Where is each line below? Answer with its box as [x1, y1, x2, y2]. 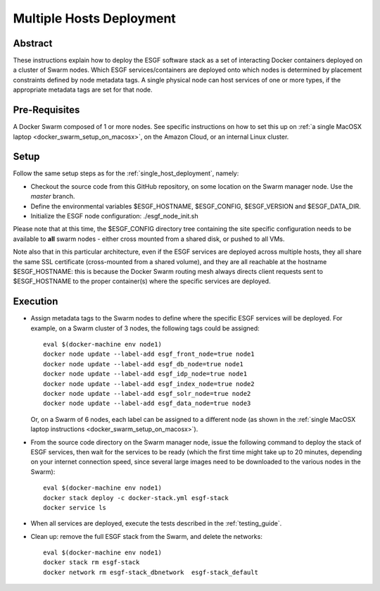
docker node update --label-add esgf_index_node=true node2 [43, 380, 255, 387]
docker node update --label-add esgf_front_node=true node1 [43, 350, 255, 359]
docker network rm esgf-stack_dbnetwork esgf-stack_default [43, 568, 258, 576]
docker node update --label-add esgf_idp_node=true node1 [43, 370, 248, 378]
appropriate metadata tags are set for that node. [13, 85, 153, 94]
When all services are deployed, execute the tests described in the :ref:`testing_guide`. [30, 519, 282, 528]
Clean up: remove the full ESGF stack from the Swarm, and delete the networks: [30, 532, 263, 540]
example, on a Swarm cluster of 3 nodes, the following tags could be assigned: [30, 324, 260, 332]
